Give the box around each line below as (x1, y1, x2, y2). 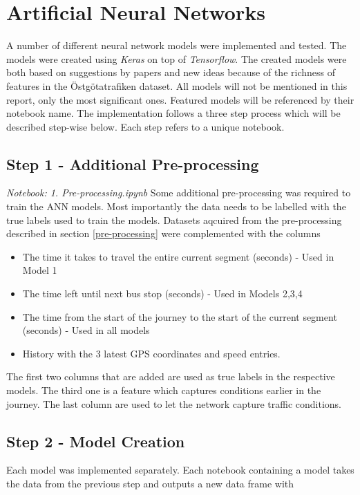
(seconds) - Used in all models (22, 323, 150, 337)
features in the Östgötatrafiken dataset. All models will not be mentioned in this (6, 78, 348, 93)
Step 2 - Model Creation (6, 430, 185, 451)
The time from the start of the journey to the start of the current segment (22, 309, 337, 324)
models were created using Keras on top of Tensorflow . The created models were (6, 51, 347, 66)
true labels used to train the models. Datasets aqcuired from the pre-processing (6, 212, 342, 227)
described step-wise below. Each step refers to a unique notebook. (6, 119, 285, 133)
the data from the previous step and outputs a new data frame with (6, 476, 294, 490)
